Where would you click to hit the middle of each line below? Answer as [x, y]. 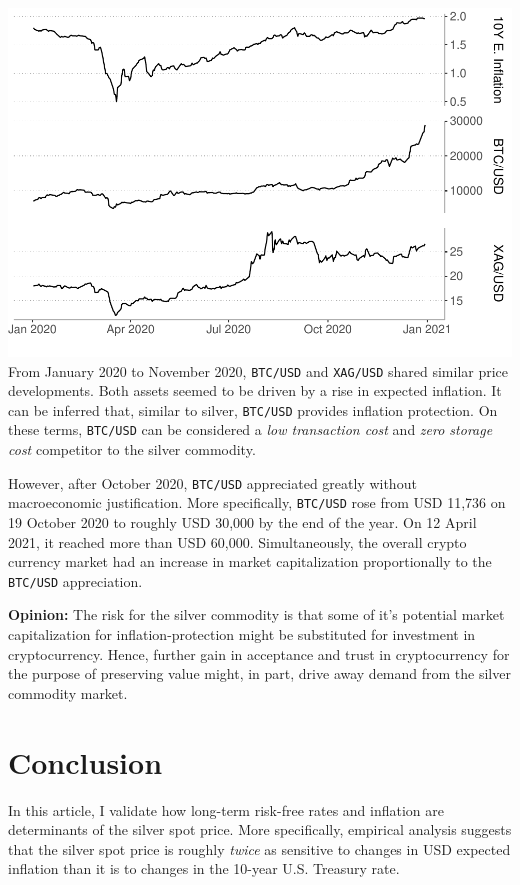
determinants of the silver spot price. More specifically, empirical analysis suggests [260, 829]
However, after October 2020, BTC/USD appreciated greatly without [212, 482]
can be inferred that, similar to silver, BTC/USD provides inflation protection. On [253, 409]
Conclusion [85, 761]
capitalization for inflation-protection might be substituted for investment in [242, 634]
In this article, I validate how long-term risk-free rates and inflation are [226, 809]
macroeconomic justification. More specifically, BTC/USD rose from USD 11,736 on [257, 502]
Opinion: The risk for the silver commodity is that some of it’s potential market [256, 614]
